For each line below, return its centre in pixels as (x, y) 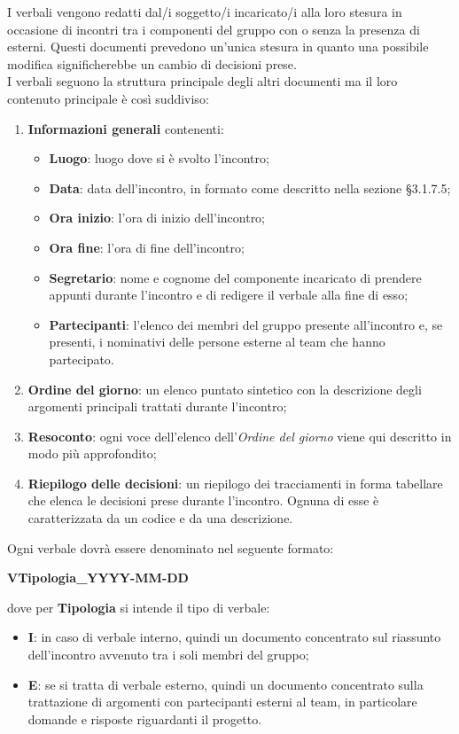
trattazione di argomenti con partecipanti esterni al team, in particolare (222, 702)
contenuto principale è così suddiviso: (108, 98)
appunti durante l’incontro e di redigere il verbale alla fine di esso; (229, 295)
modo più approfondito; (92, 453)
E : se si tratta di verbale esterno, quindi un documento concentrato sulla (226, 684)
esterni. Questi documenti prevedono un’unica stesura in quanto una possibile (218, 47)
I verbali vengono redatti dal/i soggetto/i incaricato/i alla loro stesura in (205, 12)
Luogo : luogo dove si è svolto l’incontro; (159, 158)
